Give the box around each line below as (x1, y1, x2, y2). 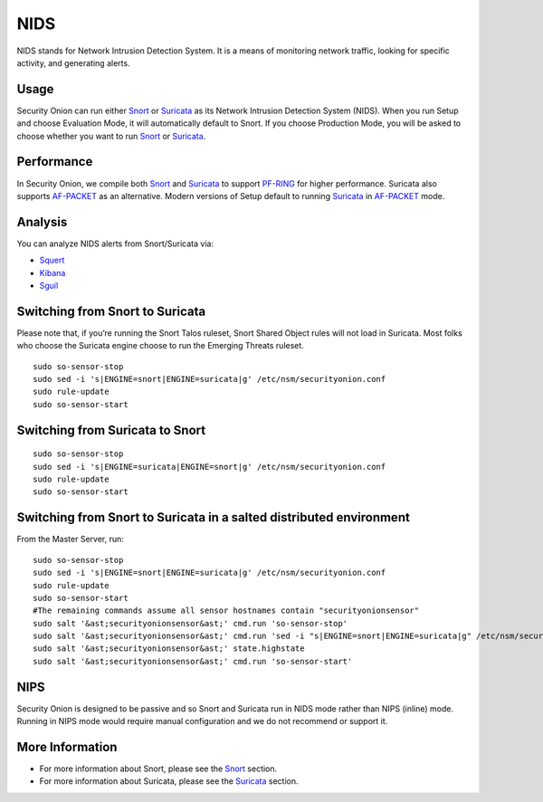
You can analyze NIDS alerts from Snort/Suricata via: (16, 238, 214, 249)
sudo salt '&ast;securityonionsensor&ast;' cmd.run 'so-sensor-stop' (33, 618, 348, 628)
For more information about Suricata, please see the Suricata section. (39, 776, 299, 787)
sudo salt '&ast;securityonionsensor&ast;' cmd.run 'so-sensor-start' (33, 656, 353, 666)
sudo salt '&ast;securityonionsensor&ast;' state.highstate (33, 644, 305, 654)
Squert (39, 254, 65, 266)
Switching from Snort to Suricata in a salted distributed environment (16, 510, 411, 525)
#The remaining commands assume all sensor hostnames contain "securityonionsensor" (33, 606, 420, 616)
